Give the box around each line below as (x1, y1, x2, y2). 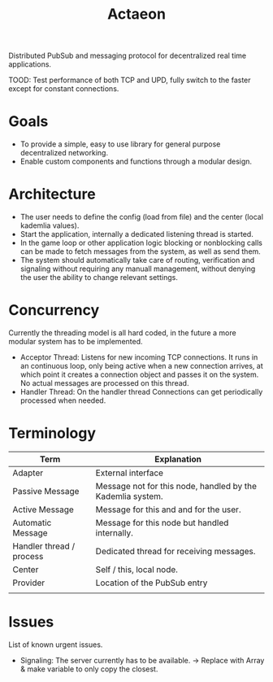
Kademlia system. (95, 490, 164, 501)
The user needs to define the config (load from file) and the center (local (19, 212, 264, 222)
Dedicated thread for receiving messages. (95, 545, 256, 557)
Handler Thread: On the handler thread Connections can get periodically (19, 387, 263, 396)
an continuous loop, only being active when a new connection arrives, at (19, 361, 264, 370)
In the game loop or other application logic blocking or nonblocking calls (19, 238, 262, 248)
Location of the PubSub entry (95, 577, 208, 588)
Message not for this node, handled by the (95, 480, 258, 492)
